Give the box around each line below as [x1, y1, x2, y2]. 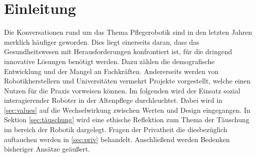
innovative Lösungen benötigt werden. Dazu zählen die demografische [4, 56, 215, 66]
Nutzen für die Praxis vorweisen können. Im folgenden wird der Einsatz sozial [4, 85, 241, 95]
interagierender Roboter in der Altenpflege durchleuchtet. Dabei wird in [4, 95, 223, 105]
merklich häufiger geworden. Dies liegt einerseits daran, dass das [4, 36, 199, 47]
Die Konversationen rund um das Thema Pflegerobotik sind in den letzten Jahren [4, 27, 252, 37]
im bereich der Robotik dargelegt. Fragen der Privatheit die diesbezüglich [4, 124, 228, 135]
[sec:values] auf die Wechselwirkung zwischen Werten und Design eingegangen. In [4, 104, 251, 115]
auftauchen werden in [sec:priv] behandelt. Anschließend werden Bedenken [4, 134, 230, 144]
